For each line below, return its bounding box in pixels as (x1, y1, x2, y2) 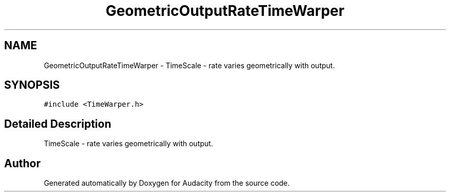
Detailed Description (4, 117, 111, 130)
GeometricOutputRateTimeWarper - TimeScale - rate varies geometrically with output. (44, 61, 335, 70)
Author (4, 156, 41, 170)
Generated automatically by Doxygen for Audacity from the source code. (44, 179, 290, 188)
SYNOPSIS (4, 79, 60, 92)
